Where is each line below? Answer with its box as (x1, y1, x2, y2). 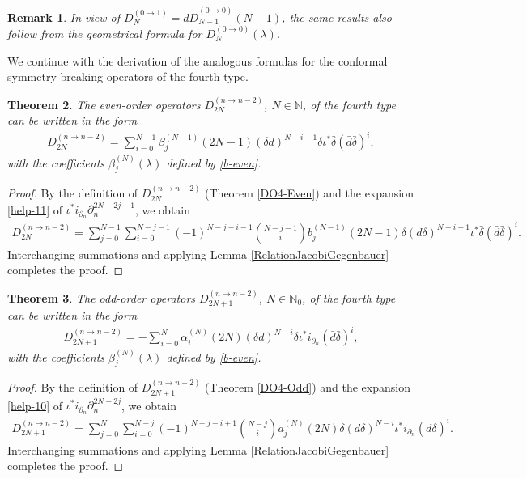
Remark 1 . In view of (7, 8, 121, 25)
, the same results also (282, 8, 392, 25)
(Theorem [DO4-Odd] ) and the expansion (205, 379, 410, 396)
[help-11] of (7, 201, 63, 218)
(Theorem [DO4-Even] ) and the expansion (205, 184, 414, 201)
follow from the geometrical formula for (7, 25, 202, 42)
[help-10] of (7, 396, 63, 413)
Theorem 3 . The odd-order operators (7, 289, 196, 306)
